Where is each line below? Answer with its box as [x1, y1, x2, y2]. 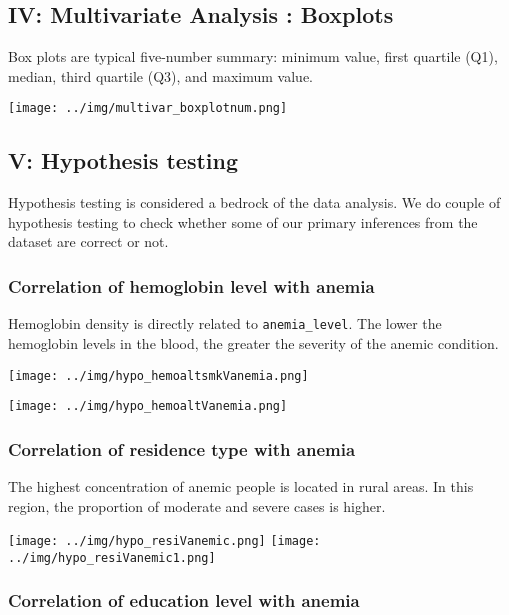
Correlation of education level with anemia [8, 588, 360, 613]
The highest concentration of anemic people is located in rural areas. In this [8, 476, 474, 497]
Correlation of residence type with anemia [8, 436, 356, 461]
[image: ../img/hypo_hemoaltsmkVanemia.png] [8, 368, 309, 383]
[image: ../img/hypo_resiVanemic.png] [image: [8, 534, 321, 549]
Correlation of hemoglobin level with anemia [8, 273, 375, 298]
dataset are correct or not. [8, 231, 169, 252]
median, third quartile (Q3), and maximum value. [8, 65, 314, 86]
